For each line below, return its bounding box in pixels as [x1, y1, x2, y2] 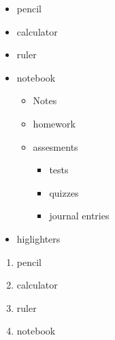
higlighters [16, 231, 61, 245]
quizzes [49, 185, 79, 199]
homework [33, 116, 76, 130]
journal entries [49, 208, 110, 223]
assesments [33, 139, 78, 154]
